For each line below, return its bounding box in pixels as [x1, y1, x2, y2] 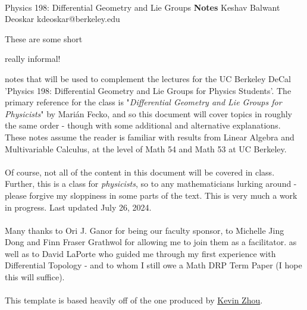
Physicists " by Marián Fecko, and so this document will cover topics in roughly [5, 107, 292, 120]
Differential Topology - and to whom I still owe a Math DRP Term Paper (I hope [5, 259, 302, 271]
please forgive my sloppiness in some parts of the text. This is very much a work [5, 189, 297, 201]
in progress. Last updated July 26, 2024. [5, 201, 152, 213]
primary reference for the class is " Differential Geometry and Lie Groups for [5, 96, 282, 108]
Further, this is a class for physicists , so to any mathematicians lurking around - [5, 177, 297, 190]
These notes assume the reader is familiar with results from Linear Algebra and [5, 130, 295, 143]
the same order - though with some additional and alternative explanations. [5, 119, 281, 131]
